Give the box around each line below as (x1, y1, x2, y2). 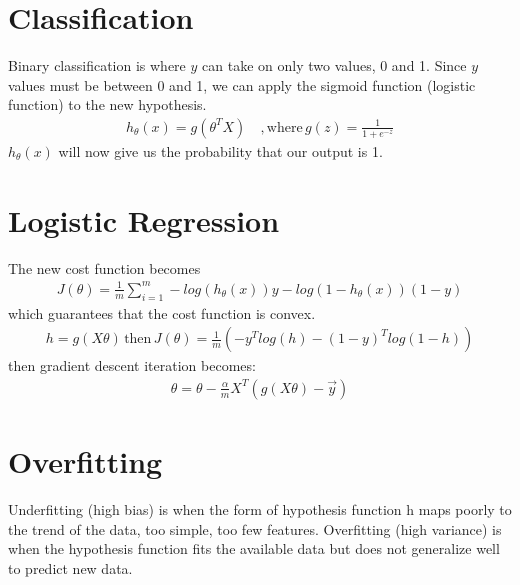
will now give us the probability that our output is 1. (58, 140, 383, 161)
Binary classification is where (8, 55, 186, 76)
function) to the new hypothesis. (8, 94, 207, 115)
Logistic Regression (8, 199, 280, 240)
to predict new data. (8, 557, 133, 578)
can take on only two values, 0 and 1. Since (202, 55, 467, 76)
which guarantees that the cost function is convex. (8, 302, 316, 323)
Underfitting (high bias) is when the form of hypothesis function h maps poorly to (8, 498, 512, 519)
